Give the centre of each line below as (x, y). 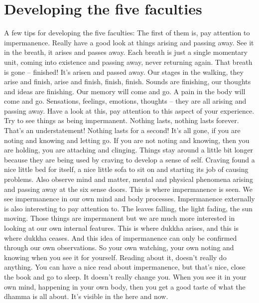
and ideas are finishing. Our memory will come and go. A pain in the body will (125, 91)
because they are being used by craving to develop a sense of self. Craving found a (129, 159)
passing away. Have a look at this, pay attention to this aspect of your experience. (129, 110)
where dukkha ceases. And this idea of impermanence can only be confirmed (121, 237)
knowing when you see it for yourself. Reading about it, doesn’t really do (115, 257)
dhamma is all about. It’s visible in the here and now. (86, 296)
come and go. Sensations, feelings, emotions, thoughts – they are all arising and (125, 101)
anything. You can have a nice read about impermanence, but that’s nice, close (125, 267)
